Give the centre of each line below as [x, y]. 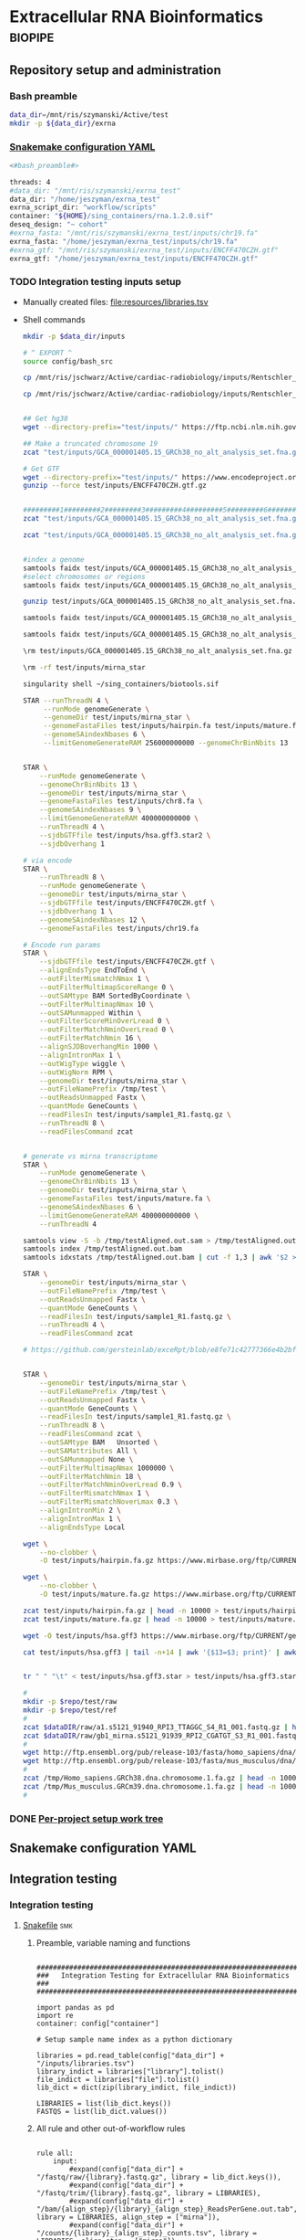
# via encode [47, 861]
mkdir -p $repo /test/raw [70, 1702]
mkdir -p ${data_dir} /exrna [63, 123]
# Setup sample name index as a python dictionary [134, 2039]
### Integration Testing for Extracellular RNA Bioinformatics [163, 1975]
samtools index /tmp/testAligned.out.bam [102, 1249]
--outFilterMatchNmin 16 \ [91, 1039]
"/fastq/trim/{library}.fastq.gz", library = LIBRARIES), [148, 2193]
